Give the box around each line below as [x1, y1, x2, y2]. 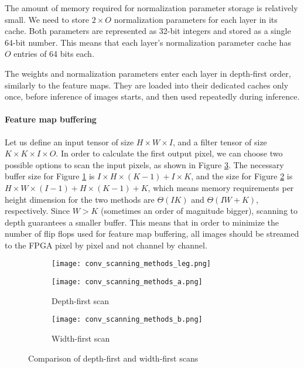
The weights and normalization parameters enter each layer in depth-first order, [5, 67, 291, 79]
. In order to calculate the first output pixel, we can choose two [56, 147, 283, 159]
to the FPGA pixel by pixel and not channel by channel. [5, 238, 207, 251]
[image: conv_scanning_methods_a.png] [52, 278, 203, 287]
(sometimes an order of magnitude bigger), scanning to [101, 205, 298, 217]
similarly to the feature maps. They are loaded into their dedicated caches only [5, 79, 289, 91]
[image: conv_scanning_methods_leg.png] [52, 260, 211, 268]
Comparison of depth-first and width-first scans [28, 352, 199, 364]
